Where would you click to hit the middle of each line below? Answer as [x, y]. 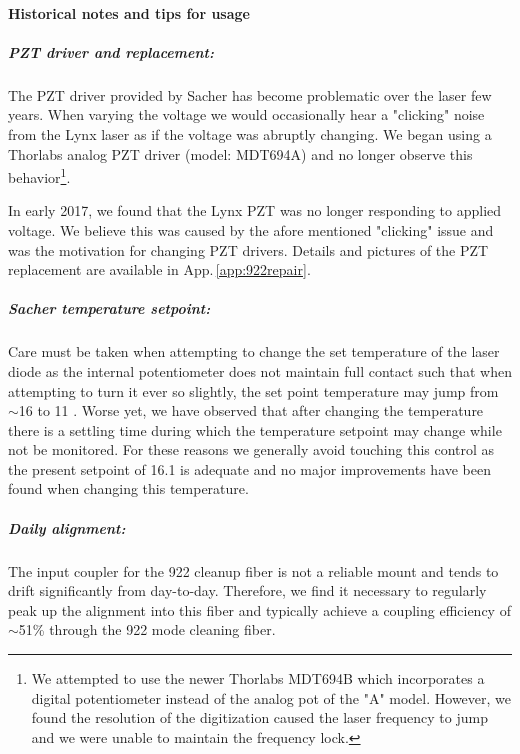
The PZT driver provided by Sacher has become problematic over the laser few [250, 94]
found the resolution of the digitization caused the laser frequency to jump [259, 717]
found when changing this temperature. [128, 488]
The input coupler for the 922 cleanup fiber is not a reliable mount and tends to [253, 570]
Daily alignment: [67, 527]
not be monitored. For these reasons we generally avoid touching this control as [251, 449]
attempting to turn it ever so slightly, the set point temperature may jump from [253, 390]
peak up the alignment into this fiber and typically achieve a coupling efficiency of [259, 609]
